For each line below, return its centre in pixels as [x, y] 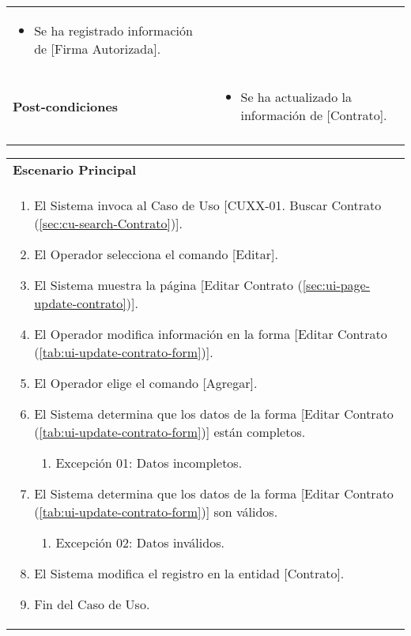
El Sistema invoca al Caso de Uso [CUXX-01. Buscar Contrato [208, 205]
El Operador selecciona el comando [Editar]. [156, 254]
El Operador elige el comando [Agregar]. [146, 383]
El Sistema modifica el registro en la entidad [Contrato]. [189, 573]
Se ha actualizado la [296, 97]
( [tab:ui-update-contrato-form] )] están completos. [170, 432]
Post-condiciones [66, 106]
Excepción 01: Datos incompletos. [149, 463]
